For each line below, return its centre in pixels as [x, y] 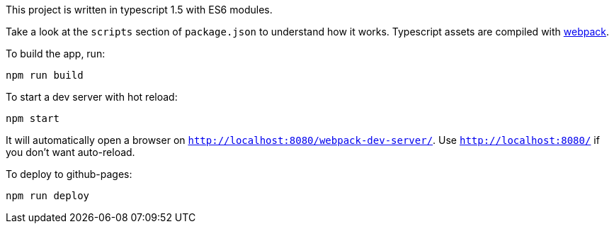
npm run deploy [48, 196]
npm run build [45, 75]
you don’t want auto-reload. [70, 152]
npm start [33, 118]
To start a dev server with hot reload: [92, 97]
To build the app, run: [56, 54]
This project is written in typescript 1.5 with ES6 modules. [139, 10]
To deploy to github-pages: [69, 174]
